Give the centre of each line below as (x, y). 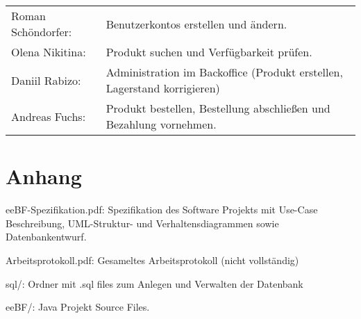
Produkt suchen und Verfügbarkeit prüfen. (209, 52)
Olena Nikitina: (49, 52)
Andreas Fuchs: (49, 116)
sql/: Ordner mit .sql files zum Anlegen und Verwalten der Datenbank (154, 283)
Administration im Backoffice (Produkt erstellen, (224, 72)
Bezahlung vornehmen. (161, 124)
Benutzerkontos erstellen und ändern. (196, 24)
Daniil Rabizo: (46, 80)
